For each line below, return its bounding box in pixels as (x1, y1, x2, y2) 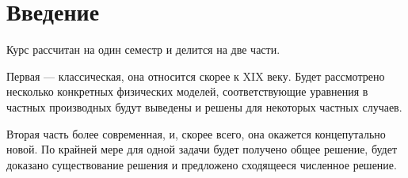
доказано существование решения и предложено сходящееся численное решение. (6, 156, 397, 172)
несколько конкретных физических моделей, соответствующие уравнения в (6, 83, 368, 100)
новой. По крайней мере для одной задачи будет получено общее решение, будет (6, 141, 398, 157)
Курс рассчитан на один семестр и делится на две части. (6, 41, 280, 58)
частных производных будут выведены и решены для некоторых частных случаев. (6, 98, 402, 115)
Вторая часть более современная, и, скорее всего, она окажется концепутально (6, 125, 386, 142)
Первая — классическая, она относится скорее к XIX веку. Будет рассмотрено (6, 67, 385, 84)
